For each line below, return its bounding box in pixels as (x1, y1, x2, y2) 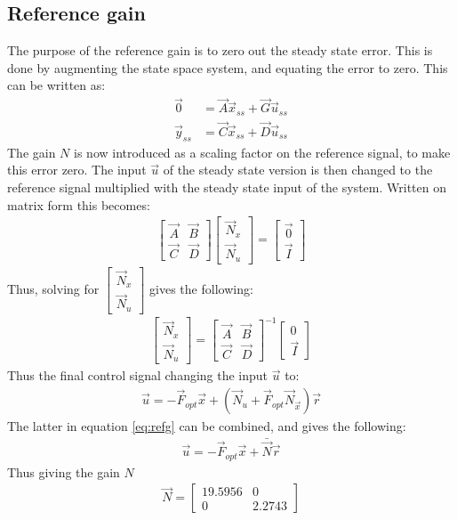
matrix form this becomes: (7, 195, 150, 214)
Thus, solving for (7, 279, 100, 297)
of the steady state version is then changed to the (163, 160, 433, 179)
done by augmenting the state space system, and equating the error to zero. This (7, 58, 448, 77)
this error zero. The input (7, 160, 147, 179)
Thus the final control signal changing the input (7, 366, 269, 385)
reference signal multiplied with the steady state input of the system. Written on (7, 177, 447, 196)
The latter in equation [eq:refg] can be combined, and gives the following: (7, 417, 406, 435)
